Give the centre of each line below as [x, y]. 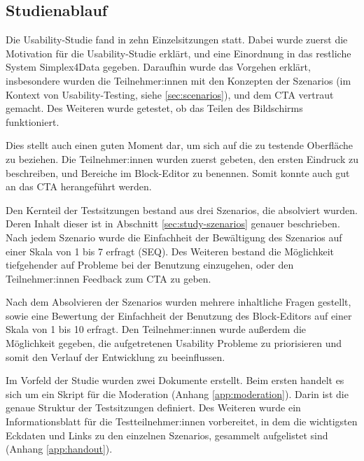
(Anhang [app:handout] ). [59, 449]
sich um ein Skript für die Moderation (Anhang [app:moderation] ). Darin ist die [177, 393]
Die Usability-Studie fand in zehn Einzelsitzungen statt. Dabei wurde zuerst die [177, 40]
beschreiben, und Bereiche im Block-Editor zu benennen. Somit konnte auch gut [178, 172]
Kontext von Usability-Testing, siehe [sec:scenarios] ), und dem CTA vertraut [170, 94]
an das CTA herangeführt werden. [79, 186]
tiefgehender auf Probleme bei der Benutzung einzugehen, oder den [150, 265]
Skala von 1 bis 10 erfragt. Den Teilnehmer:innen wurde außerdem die [156, 329]
